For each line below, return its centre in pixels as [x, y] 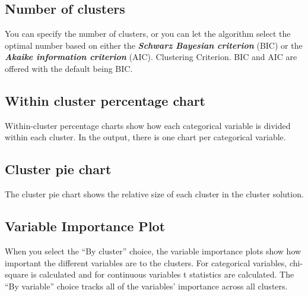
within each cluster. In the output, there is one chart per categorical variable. [145, 137]
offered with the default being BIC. [69, 68]
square [17, 274]
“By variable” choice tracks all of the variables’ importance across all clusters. [146, 286]
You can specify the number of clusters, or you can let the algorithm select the [148, 34]
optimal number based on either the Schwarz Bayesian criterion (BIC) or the [154, 45]
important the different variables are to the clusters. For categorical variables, [146, 262]
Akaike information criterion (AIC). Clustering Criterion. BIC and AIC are [151, 57]
